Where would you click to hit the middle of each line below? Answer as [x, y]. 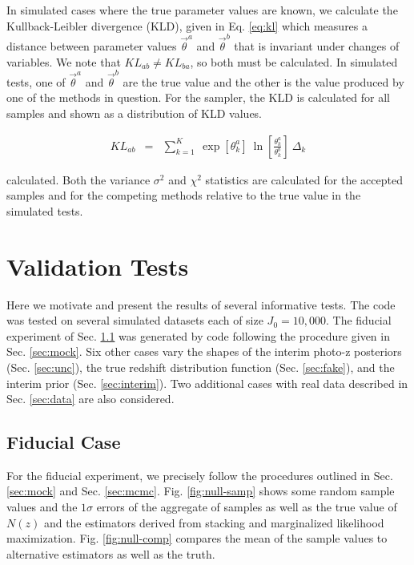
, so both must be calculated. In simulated [294, 61]
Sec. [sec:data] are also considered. [90, 399]
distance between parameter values [92, 45]
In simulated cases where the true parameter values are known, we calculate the [202, 10]
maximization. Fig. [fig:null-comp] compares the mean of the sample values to [197, 538]
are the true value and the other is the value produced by [263, 81]
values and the [42, 507]
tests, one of [36, 81]
